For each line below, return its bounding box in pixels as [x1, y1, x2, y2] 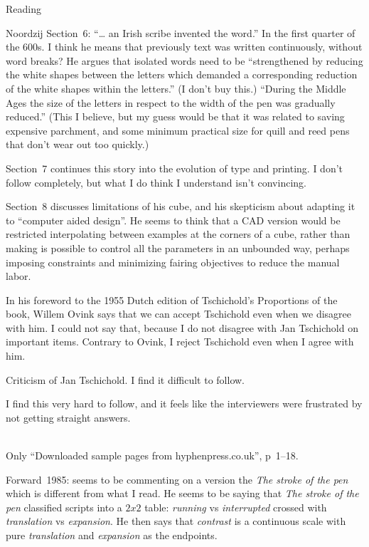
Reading [6, 1, 41, 16]
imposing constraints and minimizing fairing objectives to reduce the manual [6, 254, 340, 269]
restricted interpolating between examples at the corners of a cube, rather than [6, 226, 351, 241]
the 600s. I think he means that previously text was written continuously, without [6, 39, 363, 54]
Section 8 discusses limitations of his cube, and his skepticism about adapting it [6, 199, 355, 214]
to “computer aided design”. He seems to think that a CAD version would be [6, 212, 341, 227]
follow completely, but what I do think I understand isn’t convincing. [6, 174, 306, 189]
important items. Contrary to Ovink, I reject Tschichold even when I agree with [6, 334, 354, 349]
